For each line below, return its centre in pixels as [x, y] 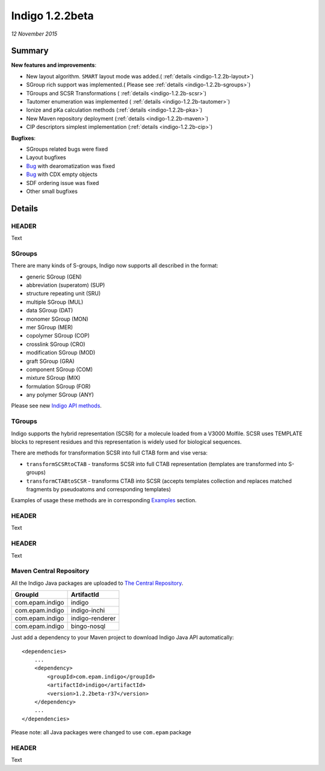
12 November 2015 [34, 34]
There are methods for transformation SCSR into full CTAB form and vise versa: [109, 453]
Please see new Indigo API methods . [57, 406]
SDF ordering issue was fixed [63, 183]
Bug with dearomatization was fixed [71, 166]
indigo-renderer [93, 618]
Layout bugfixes [46, 157]
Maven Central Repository [50, 571]
